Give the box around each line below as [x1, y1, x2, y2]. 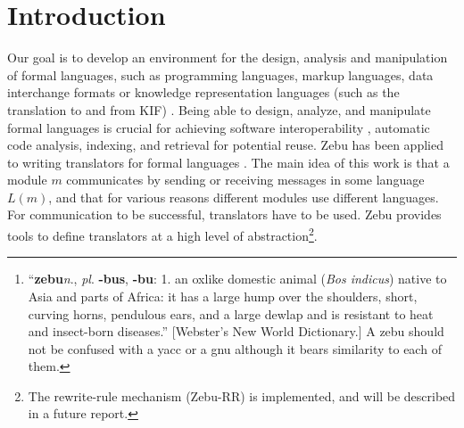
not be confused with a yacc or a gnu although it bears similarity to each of [28, 339, 442, 358]
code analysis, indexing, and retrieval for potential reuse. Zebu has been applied [7, 136, 443, 154]
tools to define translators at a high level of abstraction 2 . [7, 224, 318, 244]
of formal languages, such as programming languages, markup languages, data [7, 65, 434, 84]
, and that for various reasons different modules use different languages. [48, 187, 439, 206]
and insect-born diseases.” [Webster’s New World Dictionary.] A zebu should [28, 322, 444, 341]
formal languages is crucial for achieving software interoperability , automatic [7, 118, 430, 136]
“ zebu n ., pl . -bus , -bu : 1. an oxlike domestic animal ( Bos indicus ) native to [28, 269, 447, 288]
